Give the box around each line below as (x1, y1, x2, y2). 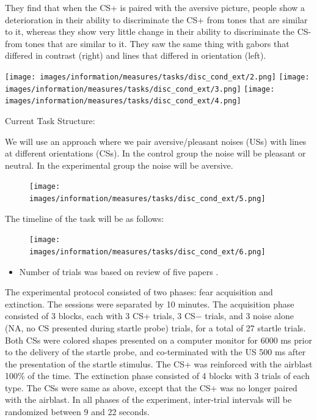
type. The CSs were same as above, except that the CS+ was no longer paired (5, 381, 297, 394)
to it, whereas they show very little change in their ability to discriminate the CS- (5, 25, 312, 38)
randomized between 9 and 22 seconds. (5, 405, 150, 418)
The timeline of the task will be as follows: (5, 212, 164, 224)
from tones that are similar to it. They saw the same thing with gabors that (5, 37, 290, 50)
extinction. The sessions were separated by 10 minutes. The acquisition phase (5, 297, 294, 310)
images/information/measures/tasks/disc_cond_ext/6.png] (29, 247, 266, 256)
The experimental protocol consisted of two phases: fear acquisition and (5, 286, 273, 298)
